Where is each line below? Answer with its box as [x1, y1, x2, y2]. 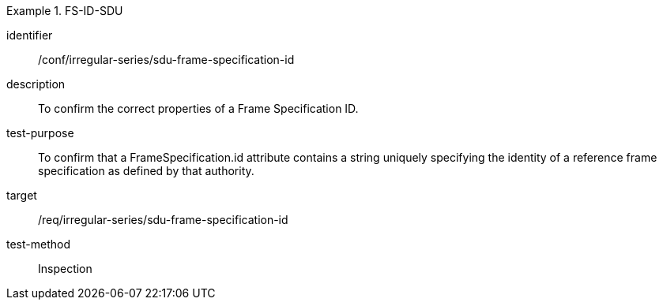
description [6, 77, 66, 91]
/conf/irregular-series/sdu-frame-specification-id [38, 53, 295, 66]
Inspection [38, 262, 92, 275]
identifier [6, 28, 53, 42]
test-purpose [6, 126, 74, 140]
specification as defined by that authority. [38, 164, 254, 177]
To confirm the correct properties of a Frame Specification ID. [38, 102, 359, 115]
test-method [6, 237, 70, 251]
